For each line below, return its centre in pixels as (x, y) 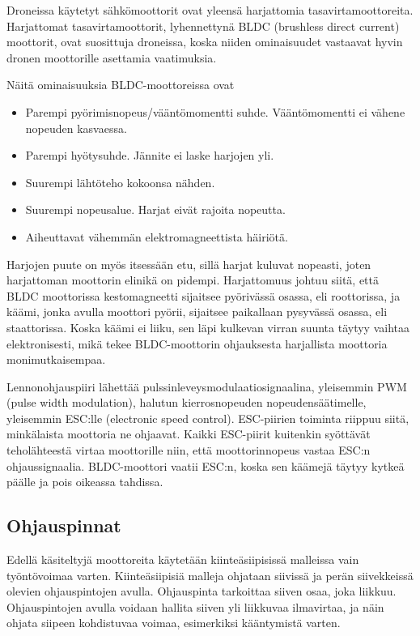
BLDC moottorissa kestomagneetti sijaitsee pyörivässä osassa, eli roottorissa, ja (204, 295)
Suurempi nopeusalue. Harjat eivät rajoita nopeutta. (155, 209)
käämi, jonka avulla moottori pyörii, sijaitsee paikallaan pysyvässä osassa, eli (197, 312)
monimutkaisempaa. (56, 359)
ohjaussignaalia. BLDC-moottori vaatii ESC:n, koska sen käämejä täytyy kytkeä (206, 465)
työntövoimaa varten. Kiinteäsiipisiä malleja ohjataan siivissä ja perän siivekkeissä (210, 575)
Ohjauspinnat (64, 525)
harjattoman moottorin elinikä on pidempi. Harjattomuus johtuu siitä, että (193, 280)
